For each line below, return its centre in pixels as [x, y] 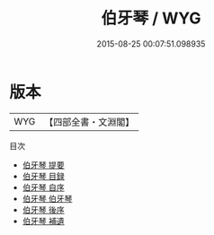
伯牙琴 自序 [43, 187]
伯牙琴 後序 [43, 209]
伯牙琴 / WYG [151, 18]
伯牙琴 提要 [43, 165]
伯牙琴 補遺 [43, 221]
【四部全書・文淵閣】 [89, 122]
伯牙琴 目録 [43, 176]
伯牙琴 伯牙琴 [47, 198]
